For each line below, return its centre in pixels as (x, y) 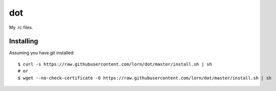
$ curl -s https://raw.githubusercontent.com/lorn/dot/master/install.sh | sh (115, 64)
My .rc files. (21, 27)
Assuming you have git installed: (42, 53)
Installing (24, 41)
